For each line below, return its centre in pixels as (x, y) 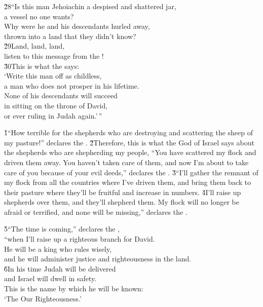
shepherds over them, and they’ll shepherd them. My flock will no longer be (122, 202)
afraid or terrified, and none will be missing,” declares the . (96, 212)
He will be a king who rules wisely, (58, 248)
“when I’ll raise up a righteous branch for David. (80, 239)
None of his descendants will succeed (61, 95)
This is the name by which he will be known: (74, 289)
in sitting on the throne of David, (56, 105)
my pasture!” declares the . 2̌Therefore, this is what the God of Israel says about (129, 142)
